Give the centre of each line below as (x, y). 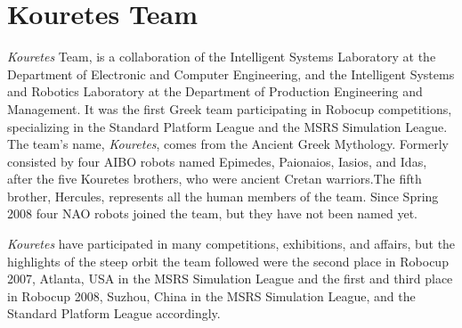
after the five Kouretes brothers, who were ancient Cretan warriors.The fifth (215, 179)
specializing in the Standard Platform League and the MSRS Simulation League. (227, 126)
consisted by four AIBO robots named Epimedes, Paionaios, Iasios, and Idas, (217, 161)
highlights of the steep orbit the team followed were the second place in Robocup (228, 261)
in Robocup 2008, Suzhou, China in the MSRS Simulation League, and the (211, 295)
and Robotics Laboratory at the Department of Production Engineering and (215, 91)
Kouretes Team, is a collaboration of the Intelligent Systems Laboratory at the (222, 57)
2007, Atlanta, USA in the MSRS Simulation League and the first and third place (230, 279)
